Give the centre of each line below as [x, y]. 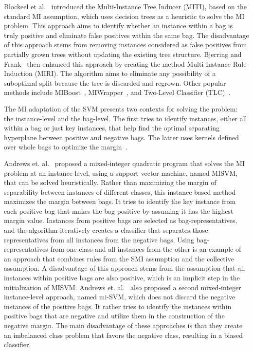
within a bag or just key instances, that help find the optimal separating [112, 128]
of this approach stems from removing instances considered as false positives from [126, 45]
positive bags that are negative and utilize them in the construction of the [114, 316]
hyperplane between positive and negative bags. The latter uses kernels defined [122, 137]
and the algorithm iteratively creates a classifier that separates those [106, 230]
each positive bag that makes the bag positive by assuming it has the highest [119, 211]
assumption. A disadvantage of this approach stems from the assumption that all [125, 268]
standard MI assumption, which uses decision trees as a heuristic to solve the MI [124, 16]
